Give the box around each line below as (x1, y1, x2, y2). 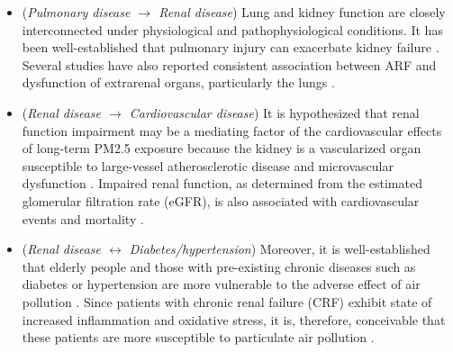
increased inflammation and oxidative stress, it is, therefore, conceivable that (22, 310, 446, 329)
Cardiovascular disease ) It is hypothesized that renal (129, 103, 420, 122)
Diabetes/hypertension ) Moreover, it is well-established (129, 239, 430, 258)
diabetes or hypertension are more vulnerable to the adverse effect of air (22, 275, 421, 293)
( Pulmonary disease (22, 3, 131, 21)
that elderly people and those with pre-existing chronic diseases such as (22, 257, 416, 275)
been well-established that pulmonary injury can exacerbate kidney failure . (22, 38, 439, 57)
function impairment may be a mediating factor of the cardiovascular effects (22, 121, 442, 140)
